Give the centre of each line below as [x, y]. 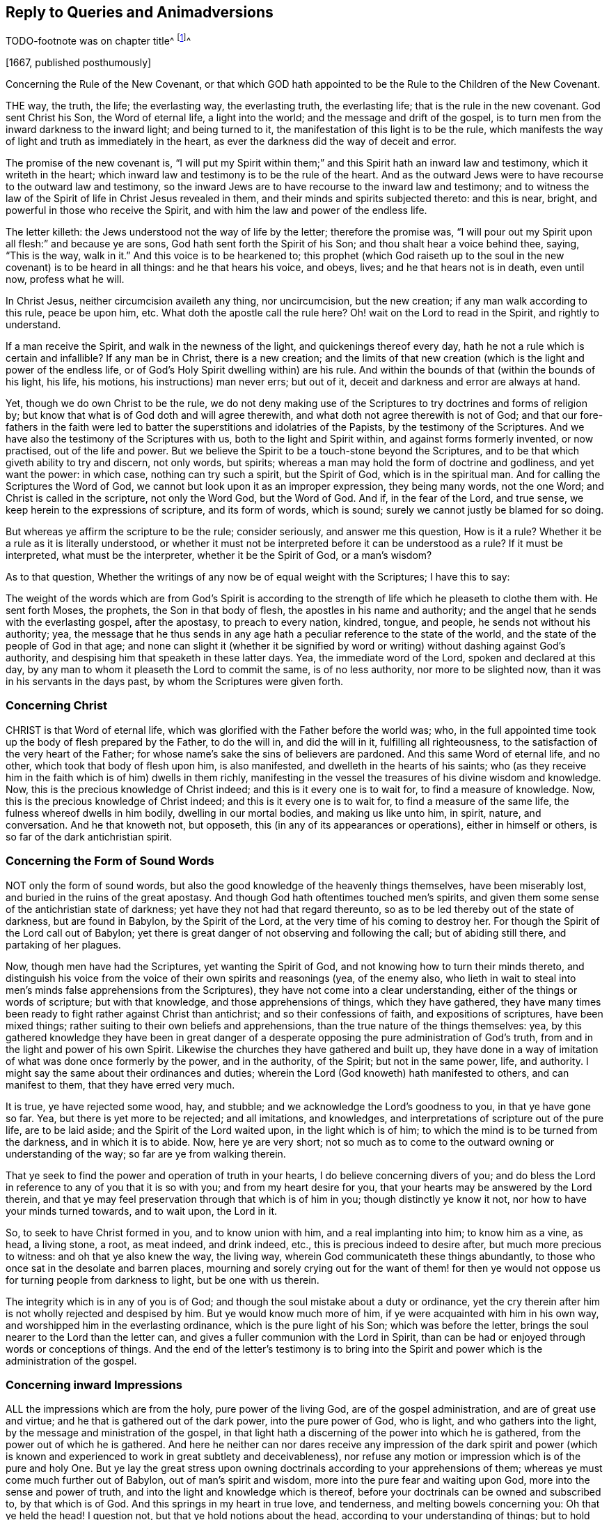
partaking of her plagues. [63, 944]
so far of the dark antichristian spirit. [89, 836]
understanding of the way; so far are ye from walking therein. [146, 1153]
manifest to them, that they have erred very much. [120, 1084]
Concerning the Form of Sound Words [110, 861]
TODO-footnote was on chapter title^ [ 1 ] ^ [98, 40]
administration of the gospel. [71, 1360]
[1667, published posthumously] [79, 63]
